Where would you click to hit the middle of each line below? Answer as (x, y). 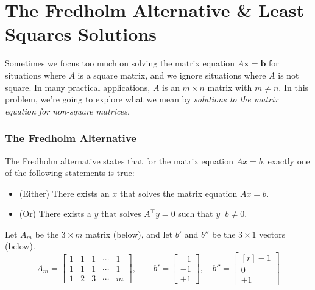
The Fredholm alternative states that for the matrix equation (119, 161)
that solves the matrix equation (179, 193)
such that (196, 214)
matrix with (230, 87)
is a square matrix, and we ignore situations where (172, 75)
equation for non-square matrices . (67, 111)
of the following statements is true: (70, 173)
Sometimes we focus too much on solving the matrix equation (120, 63)
